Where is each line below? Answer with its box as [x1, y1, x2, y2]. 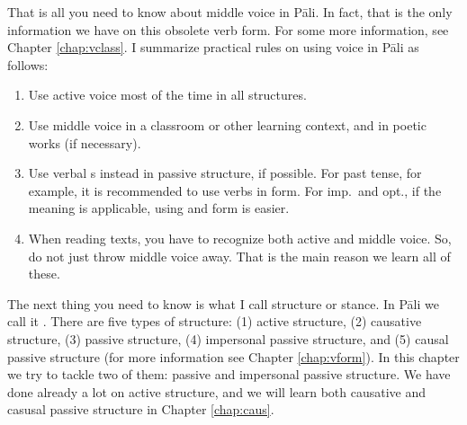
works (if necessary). [28, 133, 141, 152]
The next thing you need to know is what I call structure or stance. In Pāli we [7, 294, 440, 313]
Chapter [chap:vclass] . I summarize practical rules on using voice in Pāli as [7, 38, 419, 57]
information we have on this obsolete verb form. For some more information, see [7, 20, 449, 39]
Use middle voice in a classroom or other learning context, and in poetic [28, 115, 427, 134]
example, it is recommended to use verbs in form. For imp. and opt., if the [28, 181, 442, 199]
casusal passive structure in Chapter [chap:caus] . [7, 400, 274, 419]
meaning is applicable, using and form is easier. [28, 199, 290, 217]
